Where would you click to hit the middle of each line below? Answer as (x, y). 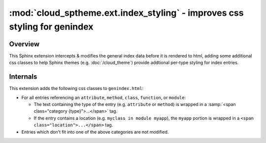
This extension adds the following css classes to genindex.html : (76, 88)
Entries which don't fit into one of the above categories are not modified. (95, 132)
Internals (23, 77)
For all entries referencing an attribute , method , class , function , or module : (104, 97)
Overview (24, 44)
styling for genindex (51, 27)
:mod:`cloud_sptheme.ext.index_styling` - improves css (126, 13)
